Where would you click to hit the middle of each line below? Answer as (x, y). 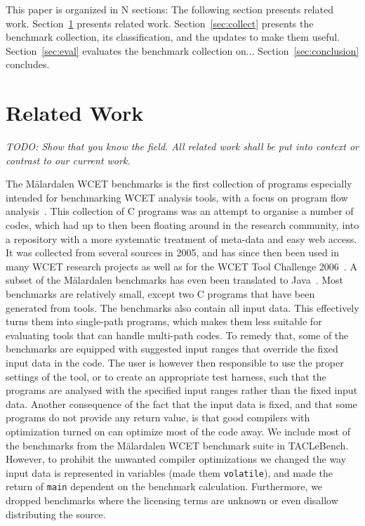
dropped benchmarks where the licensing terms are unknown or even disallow (172, 500)
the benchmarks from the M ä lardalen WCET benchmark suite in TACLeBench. (177, 445)
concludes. (28, 64)
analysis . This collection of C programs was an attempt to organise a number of (180, 211)
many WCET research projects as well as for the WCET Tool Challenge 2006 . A (181, 266)
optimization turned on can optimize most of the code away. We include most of (178, 431)
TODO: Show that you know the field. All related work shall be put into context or (182, 146)
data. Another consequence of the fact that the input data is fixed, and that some (181, 403)
